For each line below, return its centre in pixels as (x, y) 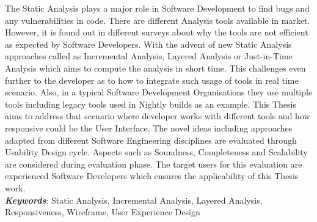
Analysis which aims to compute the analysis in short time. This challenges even (155, 68)
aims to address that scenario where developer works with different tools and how (158, 116)
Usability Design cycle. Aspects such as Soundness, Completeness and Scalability (156, 152)
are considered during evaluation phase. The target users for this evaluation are (154, 164)
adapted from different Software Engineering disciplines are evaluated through (151, 140)
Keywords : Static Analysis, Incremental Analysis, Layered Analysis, (134, 200)
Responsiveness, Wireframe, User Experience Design (103, 212)
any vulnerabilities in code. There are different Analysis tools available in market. (158, 20)
